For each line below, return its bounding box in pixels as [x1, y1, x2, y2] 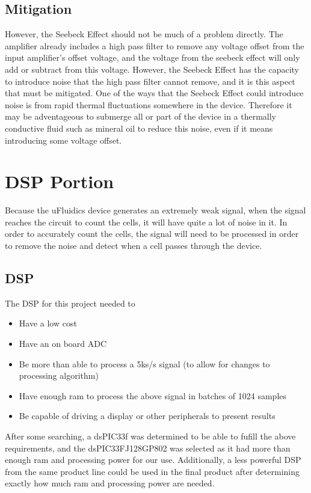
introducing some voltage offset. [5, 133, 122, 146]
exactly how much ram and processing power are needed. [5, 477, 215, 489]
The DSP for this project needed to [5, 296, 135, 309]
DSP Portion [5, 169, 114, 194]
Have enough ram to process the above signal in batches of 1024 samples [19, 389, 287, 402]
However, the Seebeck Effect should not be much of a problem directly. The [5, 28, 283, 40]
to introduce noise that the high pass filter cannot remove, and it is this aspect [5, 75, 295, 87]
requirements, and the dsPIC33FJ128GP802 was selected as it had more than [5, 441, 291, 454]
